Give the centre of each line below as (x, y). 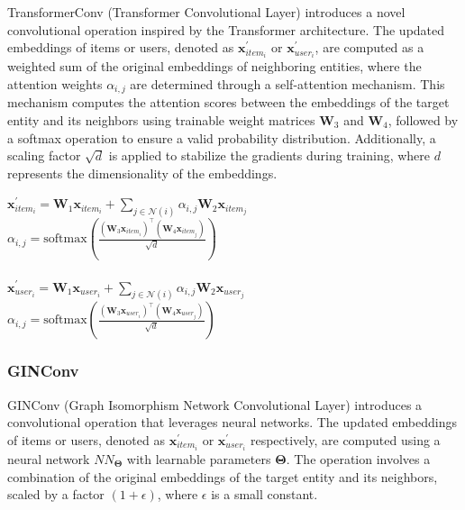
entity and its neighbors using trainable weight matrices (161, 119)
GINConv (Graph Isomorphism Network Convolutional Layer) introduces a (215, 404)
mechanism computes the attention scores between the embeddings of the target (228, 102)
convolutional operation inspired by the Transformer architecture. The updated (226, 29)
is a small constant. (264, 494)
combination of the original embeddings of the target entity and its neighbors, (223, 476)
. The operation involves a (358, 458)
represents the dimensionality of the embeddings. (142, 173)
